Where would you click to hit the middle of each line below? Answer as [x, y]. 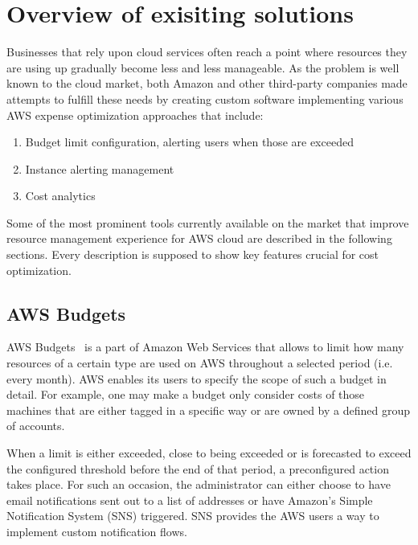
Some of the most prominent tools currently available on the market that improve [208, 222]
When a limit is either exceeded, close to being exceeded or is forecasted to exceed [209, 453]
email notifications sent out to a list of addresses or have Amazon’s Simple [190, 500]
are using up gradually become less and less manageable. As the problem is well [203, 67]
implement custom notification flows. [97, 531]
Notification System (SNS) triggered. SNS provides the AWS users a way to [193, 516]
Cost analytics [60, 196]
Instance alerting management [100, 168]
